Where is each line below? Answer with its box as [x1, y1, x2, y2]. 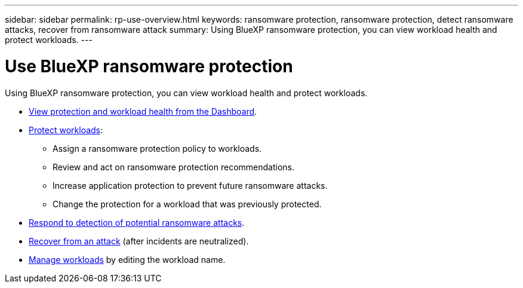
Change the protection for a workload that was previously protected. [53, 198, 322, 209]
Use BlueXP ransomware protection [5, 56, 293, 76]
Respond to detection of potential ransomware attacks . [29, 217, 245, 228]
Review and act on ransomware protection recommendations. [53, 161, 295, 172]
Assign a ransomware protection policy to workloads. [53, 143, 262, 154]
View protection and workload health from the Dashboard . [29, 106, 257, 117]
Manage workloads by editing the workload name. [29, 254, 226, 265]
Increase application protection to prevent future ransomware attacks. [53, 180, 328, 191]
